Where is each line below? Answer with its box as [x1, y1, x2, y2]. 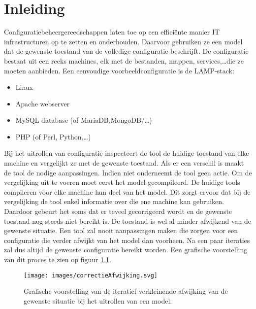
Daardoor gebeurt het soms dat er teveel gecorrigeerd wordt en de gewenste [4, 206, 232, 216]
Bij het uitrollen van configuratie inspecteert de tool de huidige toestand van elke [4, 148, 249, 158]
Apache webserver [15, 98, 70, 108]
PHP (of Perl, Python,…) [15, 131, 91, 141]
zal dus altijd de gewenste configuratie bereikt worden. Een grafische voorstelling [4, 244, 248, 255]
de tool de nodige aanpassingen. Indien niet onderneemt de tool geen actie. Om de [4, 167, 252, 177]
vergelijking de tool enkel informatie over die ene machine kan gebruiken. [4, 196, 224, 206]
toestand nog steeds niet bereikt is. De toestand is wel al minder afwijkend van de [4, 215, 251, 226]
